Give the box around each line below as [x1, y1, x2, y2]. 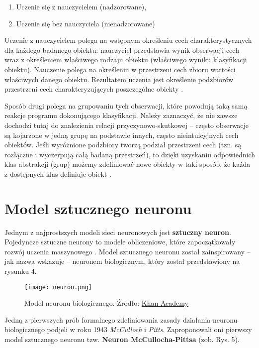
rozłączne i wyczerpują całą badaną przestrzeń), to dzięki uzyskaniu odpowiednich [4, 149, 255, 159]
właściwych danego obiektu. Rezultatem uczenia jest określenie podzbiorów [4, 74, 234, 84]
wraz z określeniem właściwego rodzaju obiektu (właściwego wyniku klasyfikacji [4, 54, 247, 65]
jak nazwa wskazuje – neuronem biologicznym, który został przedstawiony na [4, 256, 240, 266]
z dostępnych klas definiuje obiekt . [4, 168, 111, 179]
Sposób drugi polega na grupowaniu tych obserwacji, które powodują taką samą [4, 100, 248, 111]
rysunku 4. [4, 266, 37, 276]
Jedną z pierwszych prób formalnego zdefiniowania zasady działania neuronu [4, 314, 238, 325]
